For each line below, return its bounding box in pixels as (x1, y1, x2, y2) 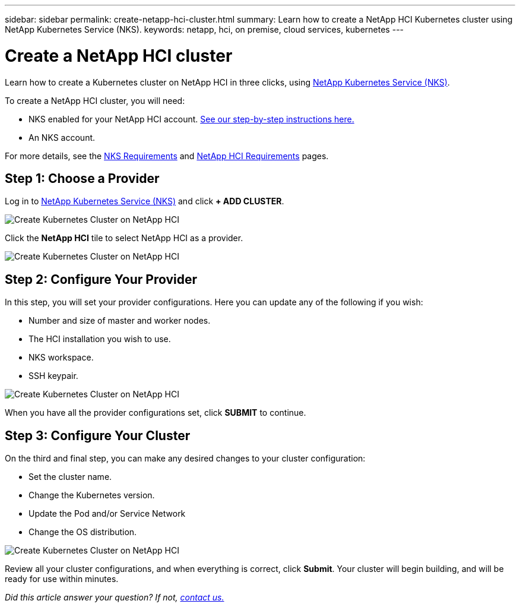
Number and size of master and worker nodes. (28, 315, 211, 326)
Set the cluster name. (28, 472, 112, 482)
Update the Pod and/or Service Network (28, 508, 186, 519)
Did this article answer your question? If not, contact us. (5, 592, 224, 603)
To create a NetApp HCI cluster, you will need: (5, 95, 185, 106)
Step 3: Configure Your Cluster (5, 428, 191, 443)
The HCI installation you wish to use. (28, 334, 171, 344)
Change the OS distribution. (28, 527, 137, 538)
